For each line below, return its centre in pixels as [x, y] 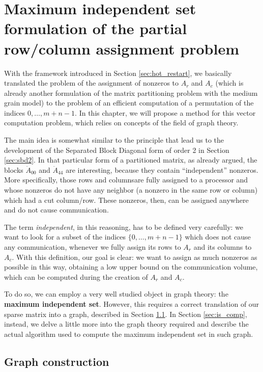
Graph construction [57, 361]
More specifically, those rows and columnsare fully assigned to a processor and [126, 180]
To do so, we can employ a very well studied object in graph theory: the [116, 294]
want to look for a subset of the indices [65, 237]
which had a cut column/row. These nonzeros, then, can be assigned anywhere [126, 200]
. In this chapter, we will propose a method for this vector [165, 112]
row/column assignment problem [122, 48]
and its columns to [223, 247]
